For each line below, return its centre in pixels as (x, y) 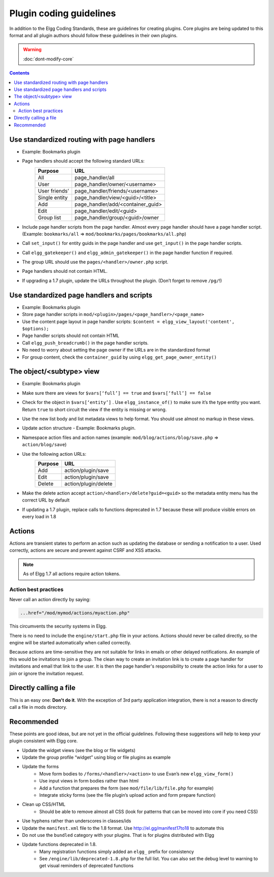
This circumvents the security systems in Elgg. (58, 626)
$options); (36, 328)
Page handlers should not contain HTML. (65, 271)
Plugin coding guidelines (63, 13)
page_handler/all (94, 177)
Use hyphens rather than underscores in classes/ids (77, 821)
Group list (49, 217)
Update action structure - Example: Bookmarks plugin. (79, 428)
